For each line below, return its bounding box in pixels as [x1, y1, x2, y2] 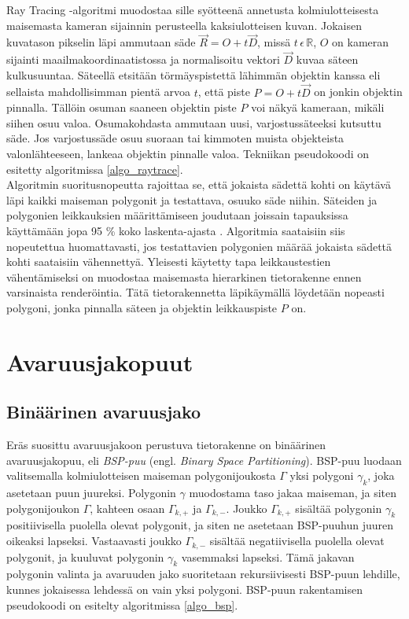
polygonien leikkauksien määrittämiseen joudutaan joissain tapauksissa [6, 207, 348, 223]
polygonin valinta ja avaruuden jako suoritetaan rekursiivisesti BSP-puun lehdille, [6, 566, 400, 582]
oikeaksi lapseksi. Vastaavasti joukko [6, 532, 182, 549]
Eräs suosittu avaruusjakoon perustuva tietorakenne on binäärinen [6, 437, 326, 453]
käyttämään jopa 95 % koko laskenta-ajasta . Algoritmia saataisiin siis [6, 222, 345, 238]
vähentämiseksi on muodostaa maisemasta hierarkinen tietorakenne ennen [6, 268, 362, 285]
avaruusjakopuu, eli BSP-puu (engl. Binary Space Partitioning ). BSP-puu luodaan [6, 451, 402, 468]
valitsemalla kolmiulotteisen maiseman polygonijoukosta [6, 467, 276, 484]
